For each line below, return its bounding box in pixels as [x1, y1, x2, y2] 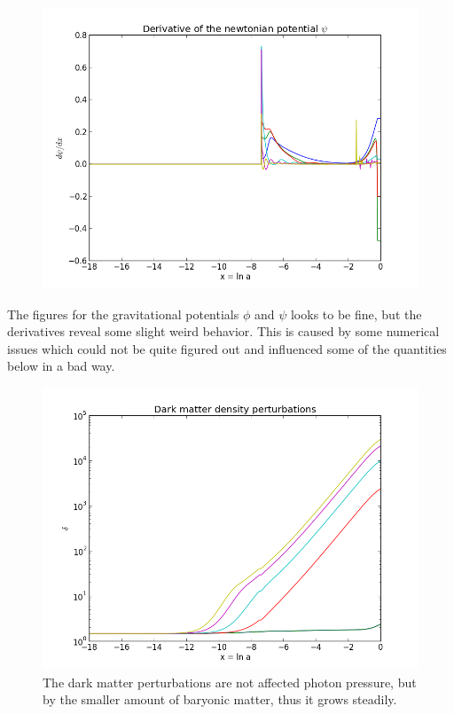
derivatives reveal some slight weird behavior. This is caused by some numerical [7, 322, 440, 341]
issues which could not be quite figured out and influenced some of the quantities [7, 339, 447, 357]
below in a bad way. [7, 357, 115, 375]
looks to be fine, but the [290, 304, 422, 323]
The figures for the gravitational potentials [7, 304, 239, 323]
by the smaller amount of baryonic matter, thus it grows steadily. [43, 690, 397, 709]
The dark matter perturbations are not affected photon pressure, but [43, 672, 417, 691]
